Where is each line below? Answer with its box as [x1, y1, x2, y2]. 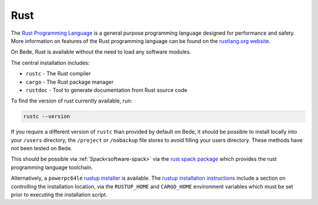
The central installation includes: [11, 59, 90, 66]
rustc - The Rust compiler [25, 70, 91, 77]
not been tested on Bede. [11, 145, 73, 152]
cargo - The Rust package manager [25, 78, 114, 85]
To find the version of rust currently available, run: [11, 97, 132, 104]
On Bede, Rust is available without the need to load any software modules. [11, 48, 191, 55]
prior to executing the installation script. [11, 191, 108, 198]
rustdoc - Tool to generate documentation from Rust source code [25, 86, 188, 94]
